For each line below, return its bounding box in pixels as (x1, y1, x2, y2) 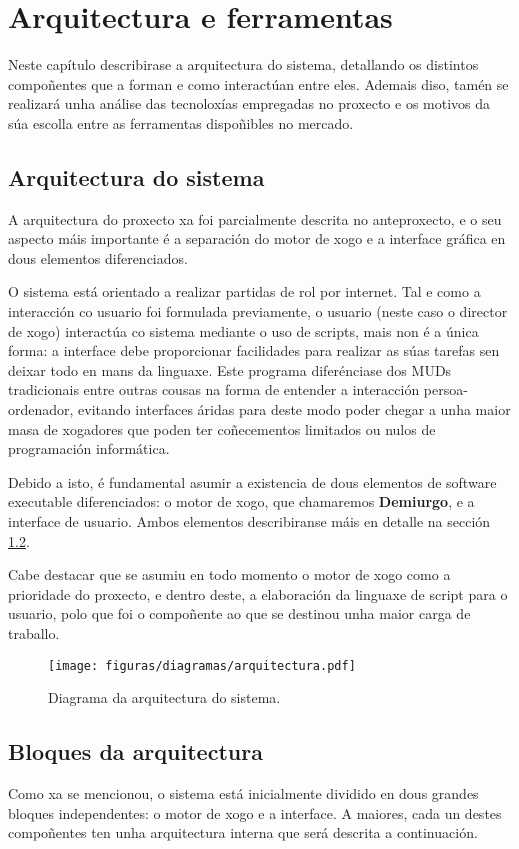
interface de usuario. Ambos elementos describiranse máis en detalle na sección (8, 511, 491, 532)
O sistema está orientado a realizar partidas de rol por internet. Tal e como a (8, 281, 481, 302)
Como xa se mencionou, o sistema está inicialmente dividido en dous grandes (8, 783, 479, 804)
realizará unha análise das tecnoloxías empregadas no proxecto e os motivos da (8, 93, 491, 114)
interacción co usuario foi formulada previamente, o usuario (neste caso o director (8, 301, 508, 322)
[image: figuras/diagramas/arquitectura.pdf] (48, 658, 356, 673)
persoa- (423, 379, 468, 400)
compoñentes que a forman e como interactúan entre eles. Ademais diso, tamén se (8, 73, 509, 94)
